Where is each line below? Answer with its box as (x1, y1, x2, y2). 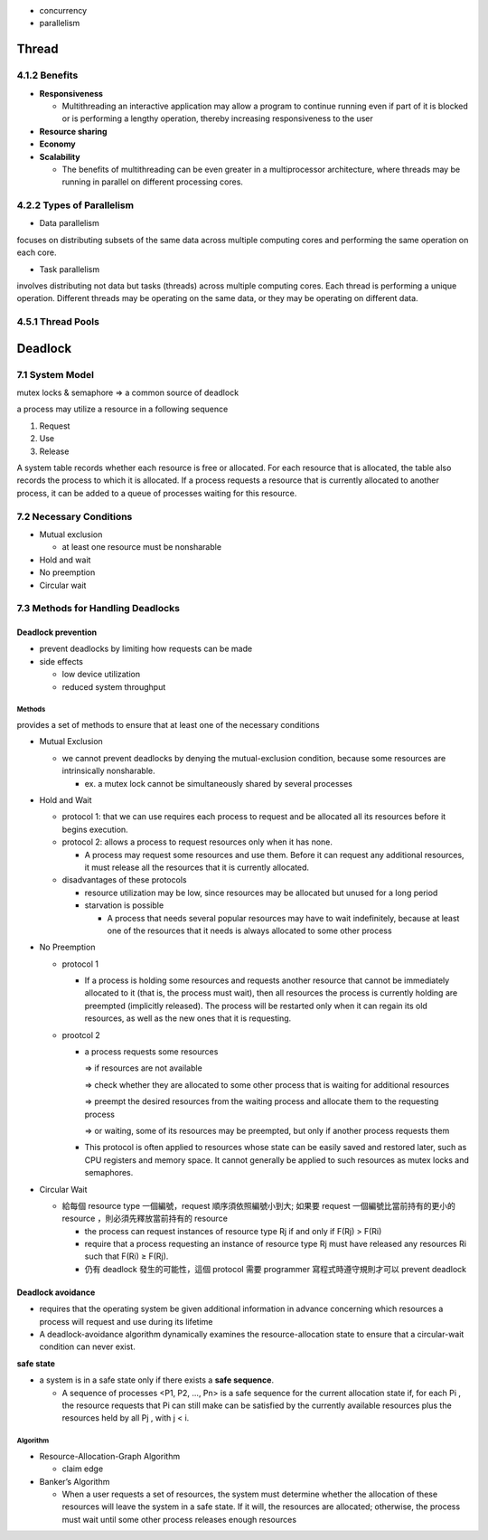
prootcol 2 (61, 1029, 101, 1040)
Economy (39, 138, 76, 149)
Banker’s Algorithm (39, 1476, 110, 1487)
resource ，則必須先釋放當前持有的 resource (61, 1213, 228, 1224)
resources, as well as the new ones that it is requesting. (84, 1013, 292, 1024)
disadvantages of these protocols (61, 874, 187, 885)
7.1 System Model (16, 368, 95, 381)
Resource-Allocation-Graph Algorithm (39, 1450, 181, 1461)
